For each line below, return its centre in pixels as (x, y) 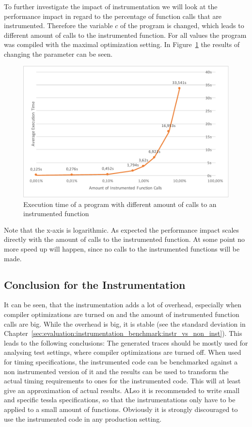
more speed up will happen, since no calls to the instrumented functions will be (122, 249)
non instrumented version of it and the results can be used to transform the (116, 371)
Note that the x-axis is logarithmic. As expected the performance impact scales (122, 229)
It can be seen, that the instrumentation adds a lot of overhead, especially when (123, 305)
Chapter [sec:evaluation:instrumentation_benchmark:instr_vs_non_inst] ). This (123, 333)
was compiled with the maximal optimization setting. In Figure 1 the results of (122, 44)
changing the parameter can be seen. (58, 54)
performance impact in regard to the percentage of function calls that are (113, 16)
